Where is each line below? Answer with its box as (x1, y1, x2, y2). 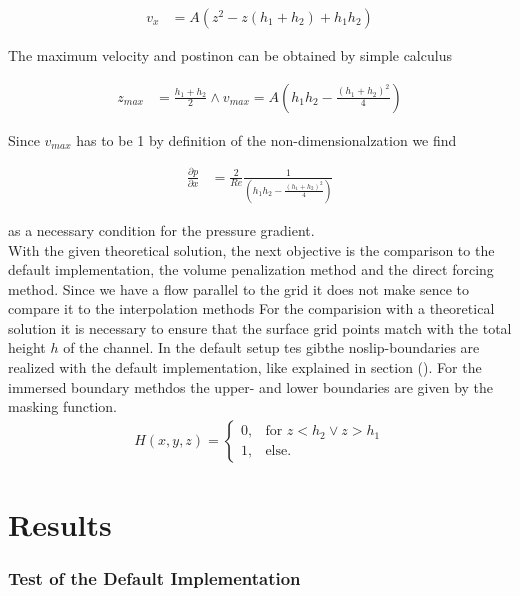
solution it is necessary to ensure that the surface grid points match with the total (8, 317, 512, 338)
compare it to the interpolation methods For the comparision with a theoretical (8, 298, 495, 319)
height (8, 337, 46, 358)
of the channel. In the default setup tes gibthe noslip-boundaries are (63, 337, 480, 358)
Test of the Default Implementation (8, 566, 301, 591)
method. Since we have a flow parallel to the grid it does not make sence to (8, 278, 470, 299)
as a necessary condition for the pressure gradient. (8, 219, 315, 240)
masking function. (8, 396, 117, 417)
